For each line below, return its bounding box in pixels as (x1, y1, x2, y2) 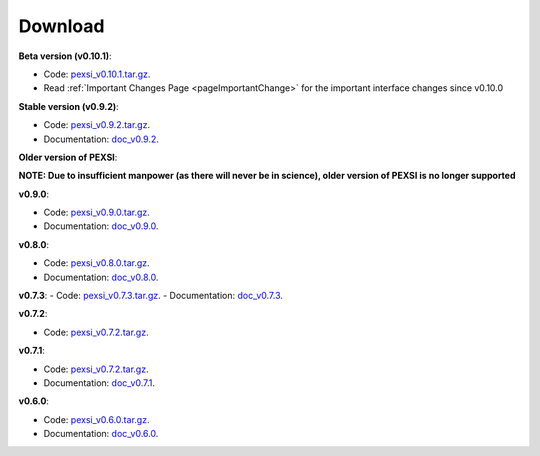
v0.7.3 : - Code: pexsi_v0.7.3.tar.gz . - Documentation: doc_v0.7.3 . (18, 290, 284, 302)
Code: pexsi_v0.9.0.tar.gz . (43, 206, 150, 219)
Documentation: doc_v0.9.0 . (43, 220, 159, 232)
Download (18, 15, 105, 37)
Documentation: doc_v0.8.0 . (43, 271, 159, 283)
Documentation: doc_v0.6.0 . (43, 428, 159, 440)
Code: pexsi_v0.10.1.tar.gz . (43, 68, 151, 80)
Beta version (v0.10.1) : (18, 50, 112, 62)
